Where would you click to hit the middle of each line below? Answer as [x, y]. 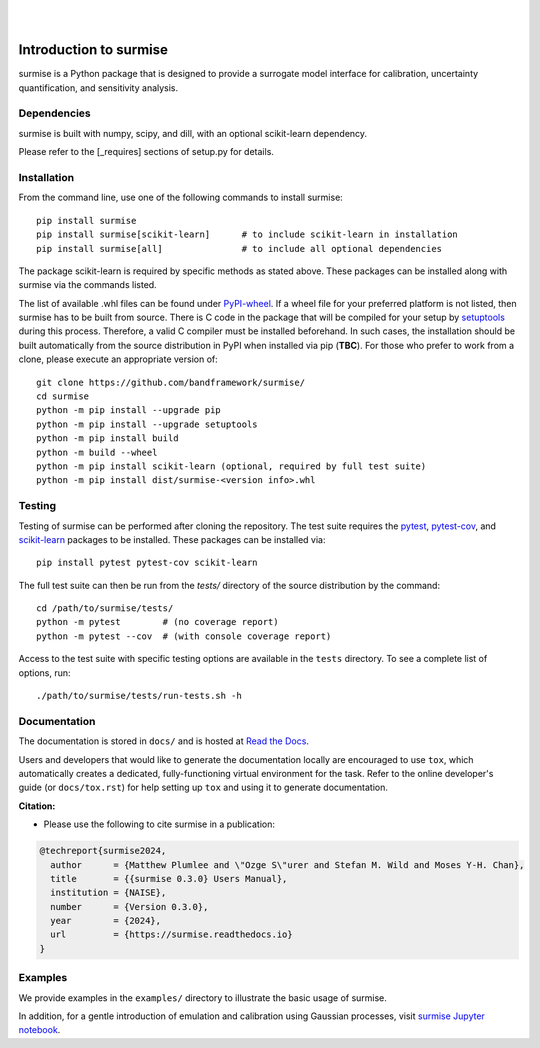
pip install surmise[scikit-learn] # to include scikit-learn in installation [247, 234]
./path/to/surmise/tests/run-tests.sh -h [139, 696]
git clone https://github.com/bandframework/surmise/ [170, 382]
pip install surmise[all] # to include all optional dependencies [239, 248]
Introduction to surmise [93, 50]
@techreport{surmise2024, [103, 851]
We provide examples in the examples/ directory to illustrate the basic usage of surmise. [202, 997]
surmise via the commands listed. [87, 285]
